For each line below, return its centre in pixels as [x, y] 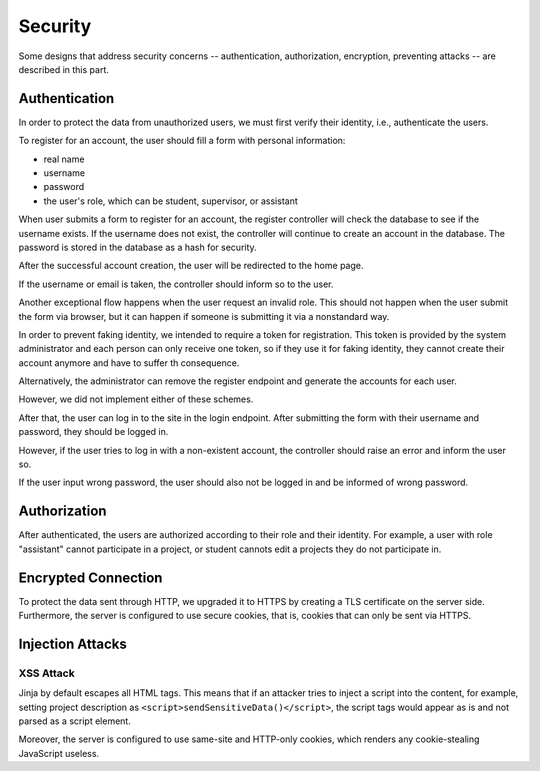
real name [64, 159]
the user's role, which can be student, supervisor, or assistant [171, 201]
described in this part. [64, 69]
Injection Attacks [72, 643]
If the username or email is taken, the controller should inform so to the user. [176, 284]
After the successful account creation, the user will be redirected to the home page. [191, 266]
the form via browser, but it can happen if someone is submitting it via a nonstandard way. [204, 316]
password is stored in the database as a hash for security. [137, 247]
